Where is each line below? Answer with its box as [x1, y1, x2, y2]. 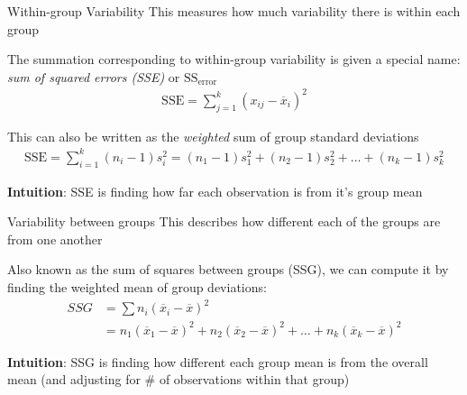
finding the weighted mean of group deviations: [7, 278, 267, 296]
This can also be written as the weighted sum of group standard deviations [7, 126, 419, 145]
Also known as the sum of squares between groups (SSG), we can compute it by [7, 260, 449, 279]
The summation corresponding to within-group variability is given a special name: [7, 50, 461, 69]
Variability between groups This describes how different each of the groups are [7, 212, 441, 231]
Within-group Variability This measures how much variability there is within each [7, 2, 461, 20]
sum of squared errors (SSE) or [7, 67, 180, 86]
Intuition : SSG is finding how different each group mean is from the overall [7, 352, 428, 371]
